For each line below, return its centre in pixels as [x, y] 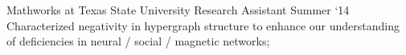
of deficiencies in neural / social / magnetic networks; [138, 41]
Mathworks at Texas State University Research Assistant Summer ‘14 [178, 10]
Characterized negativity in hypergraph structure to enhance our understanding [203, 25]
